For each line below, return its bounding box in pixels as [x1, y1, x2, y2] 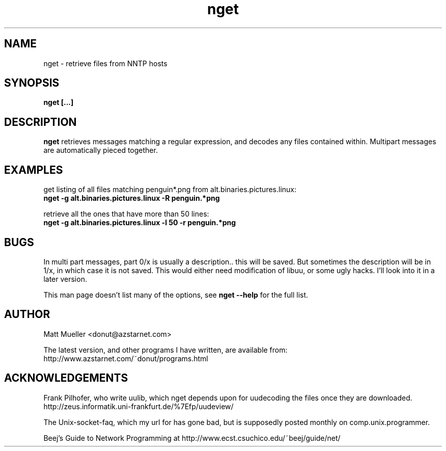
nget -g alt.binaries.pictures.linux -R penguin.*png [43, 194, 220, 203]
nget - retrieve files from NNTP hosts [43, 59, 168, 68]
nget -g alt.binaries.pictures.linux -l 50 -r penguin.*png [43, 218, 236, 227]
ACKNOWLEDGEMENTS [4, 372, 128, 385]
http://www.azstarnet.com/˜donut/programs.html [43, 354, 208, 363]
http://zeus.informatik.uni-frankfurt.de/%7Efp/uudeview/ [43, 402, 234, 411]
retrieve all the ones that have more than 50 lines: [43, 209, 209, 219]
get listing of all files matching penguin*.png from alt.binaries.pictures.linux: [43, 185, 297, 194]
